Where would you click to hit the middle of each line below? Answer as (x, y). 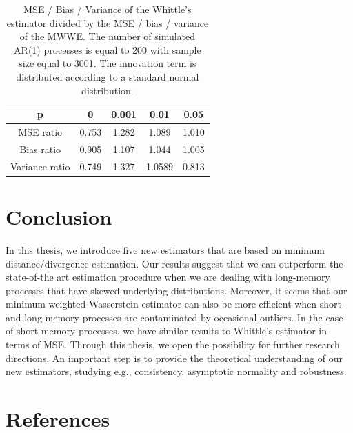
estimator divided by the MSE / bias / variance (108, 22)
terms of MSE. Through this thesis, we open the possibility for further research (173, 344)
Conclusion (59, 216)
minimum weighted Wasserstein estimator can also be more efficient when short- (175, 304)
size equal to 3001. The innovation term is (108, 63)
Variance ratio (40, 166)
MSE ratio (40, 132)
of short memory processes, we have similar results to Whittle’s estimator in (166, 331)
